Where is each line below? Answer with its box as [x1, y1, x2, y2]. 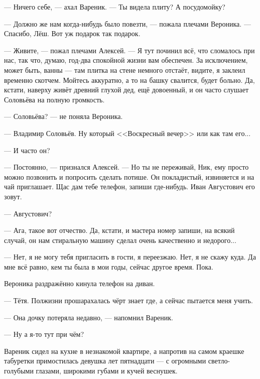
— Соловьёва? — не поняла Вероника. [4, 111, 123, 121]
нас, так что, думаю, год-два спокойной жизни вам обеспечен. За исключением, [4, 55, 248, 65]
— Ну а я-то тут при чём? [4, 329, 84, 339]
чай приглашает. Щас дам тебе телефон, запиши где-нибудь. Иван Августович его [4, 181, 255, 192]
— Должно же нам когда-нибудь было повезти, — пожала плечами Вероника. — [4, 18, 251, 29]
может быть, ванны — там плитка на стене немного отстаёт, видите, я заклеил [4, 64, 245, 75]
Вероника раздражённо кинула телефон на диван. [4, 278, 155, 289]
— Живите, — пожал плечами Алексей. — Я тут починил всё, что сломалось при [4, 45, 255, 55]
